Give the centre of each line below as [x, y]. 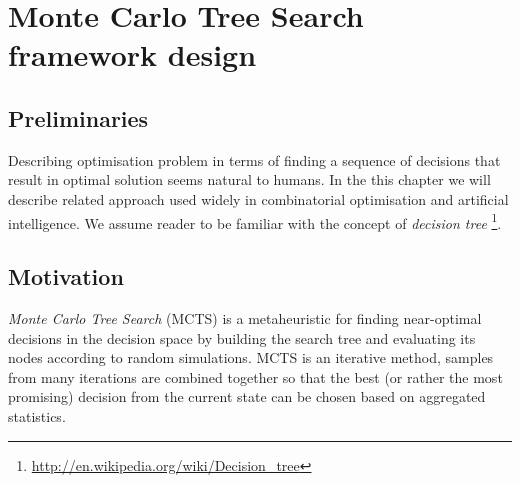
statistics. [37, 415]
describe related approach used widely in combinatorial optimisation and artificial [258, 198]
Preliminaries [78, 117]
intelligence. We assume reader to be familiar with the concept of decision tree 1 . [255, 221]
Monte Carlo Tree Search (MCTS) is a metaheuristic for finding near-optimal [245, 318]
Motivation [66, 276]
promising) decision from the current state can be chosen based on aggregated [247, 396]
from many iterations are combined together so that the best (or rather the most [255, 376]
